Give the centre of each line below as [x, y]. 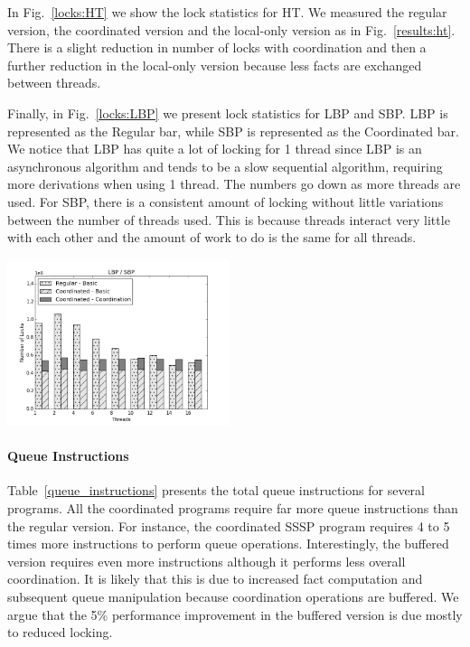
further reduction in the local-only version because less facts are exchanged [215, 65]
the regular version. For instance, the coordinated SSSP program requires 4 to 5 [229, 525]
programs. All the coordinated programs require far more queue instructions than [233, 507]
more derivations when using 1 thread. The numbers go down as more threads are [234, 184]
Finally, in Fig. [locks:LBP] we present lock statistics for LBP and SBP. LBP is [228, 113]
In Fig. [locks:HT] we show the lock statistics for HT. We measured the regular [227, 12]
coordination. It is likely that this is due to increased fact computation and [215, 579]
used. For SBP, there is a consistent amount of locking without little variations [226, 201]
